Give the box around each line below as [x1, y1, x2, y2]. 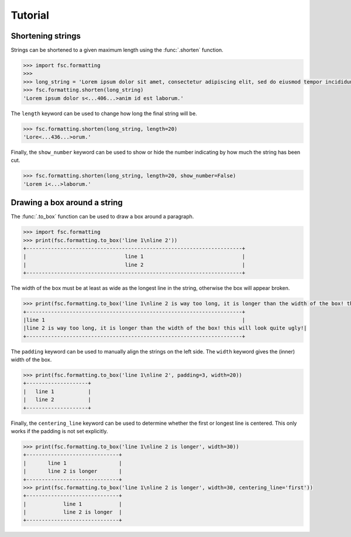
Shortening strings [11, 31, 81, 41]
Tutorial [11, 9, 50, 22]
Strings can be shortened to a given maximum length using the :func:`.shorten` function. [11, 47, 223, 54]
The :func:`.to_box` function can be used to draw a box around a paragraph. [11, 213, 194, 220]
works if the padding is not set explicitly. [11, 427, 108, 435]
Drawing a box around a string [11, 198, 123, 207]
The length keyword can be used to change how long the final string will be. [11, 110, 197, 117]
